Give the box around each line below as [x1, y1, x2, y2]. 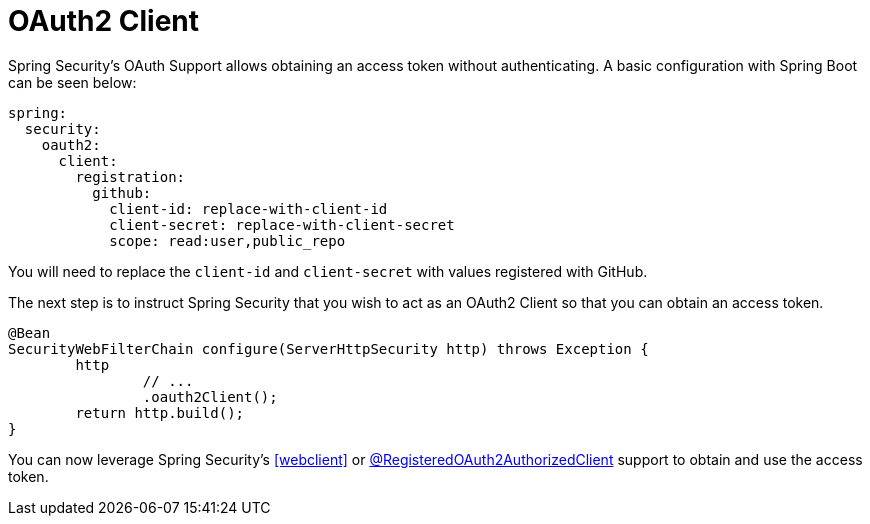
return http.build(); [75, 404, 245, 421]
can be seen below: [8, 73, 137, 91]
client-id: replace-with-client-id [109, 200, 388, 217]
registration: [75, 168, 186, 185]
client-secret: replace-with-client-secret [109, 216, 455, 233]
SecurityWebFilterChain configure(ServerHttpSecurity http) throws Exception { [8, 340, 649, 357]
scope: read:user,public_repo [109, 232, 346, 249]
